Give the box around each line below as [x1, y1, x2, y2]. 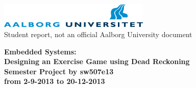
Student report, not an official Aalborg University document [4, 28, 192, 39]
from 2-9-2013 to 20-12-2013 [4, 76, 105, 86]
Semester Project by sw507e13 [4, 66, 114, 76]
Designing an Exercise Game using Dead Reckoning [4, 56, 190, 67]
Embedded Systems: [4, 46, 77, 56]
